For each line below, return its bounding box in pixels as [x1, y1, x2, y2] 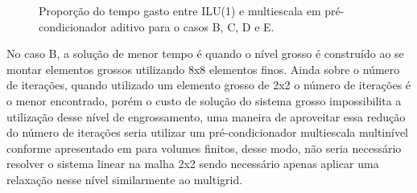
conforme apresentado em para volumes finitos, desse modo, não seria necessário [6, 139, 402, 156]
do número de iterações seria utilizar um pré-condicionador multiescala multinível [6, 124, 409, 141]
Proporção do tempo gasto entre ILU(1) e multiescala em [39, 2, 321, 18]
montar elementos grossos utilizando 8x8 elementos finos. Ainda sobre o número [6, 60, 400, 77]
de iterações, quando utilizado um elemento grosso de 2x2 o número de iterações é [6, 76, 411, 93]
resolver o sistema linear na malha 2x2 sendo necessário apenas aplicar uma [6, 155, 379, 172]
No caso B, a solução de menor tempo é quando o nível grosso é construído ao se [6, 45, 404, 62]
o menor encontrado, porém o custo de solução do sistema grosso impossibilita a [6, 92, 402, 109]
